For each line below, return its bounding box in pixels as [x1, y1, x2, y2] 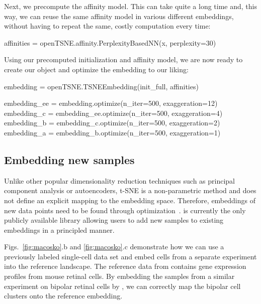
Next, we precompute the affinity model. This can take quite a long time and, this [4, 1, 257, 11]
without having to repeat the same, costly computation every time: [4, 21, 211, 31]
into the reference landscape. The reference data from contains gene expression [4, 261, 246, 271]
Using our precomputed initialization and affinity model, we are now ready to [4, 54, 243, 65]
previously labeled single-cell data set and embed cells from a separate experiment [4, 251, 257, 261]
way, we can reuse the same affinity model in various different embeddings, [4, 11, 234, 21]
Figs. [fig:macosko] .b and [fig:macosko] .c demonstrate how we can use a [4, 241, 224, 252]
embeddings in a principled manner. [4, 224, 115, 235]
